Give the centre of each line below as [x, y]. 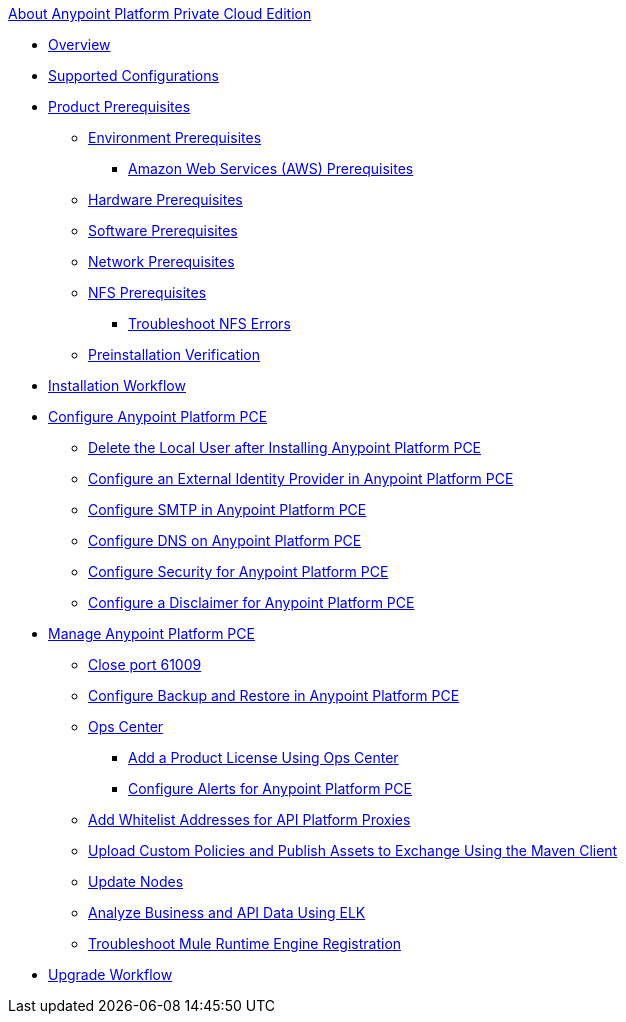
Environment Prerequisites [175, 137]
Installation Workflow [117, 385]
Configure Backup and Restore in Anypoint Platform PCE [274, 695]
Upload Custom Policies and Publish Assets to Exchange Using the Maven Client [353, 850]
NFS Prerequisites [147, 292]
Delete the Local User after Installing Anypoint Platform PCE [285, 447]
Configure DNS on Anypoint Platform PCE [225, 540]
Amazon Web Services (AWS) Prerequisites [271, 168]
